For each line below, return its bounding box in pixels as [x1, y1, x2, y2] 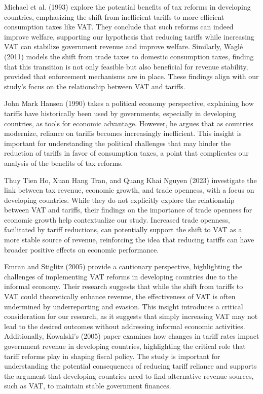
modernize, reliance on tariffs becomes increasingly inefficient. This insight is [4, 128, 242, 138]
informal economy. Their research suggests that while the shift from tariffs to [4, 281, 243, 292]
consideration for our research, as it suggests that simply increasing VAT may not [4, 311, 258, 321]
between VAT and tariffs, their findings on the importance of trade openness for [4, 204, 252, 215]
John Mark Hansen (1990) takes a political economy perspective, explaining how [4, 98, 254, 109]
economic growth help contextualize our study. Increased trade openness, [4, 214, 230, 225]
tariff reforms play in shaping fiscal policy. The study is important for [4, 350, 220, 361]
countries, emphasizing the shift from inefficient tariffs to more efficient [4, 11, 224, 22]
